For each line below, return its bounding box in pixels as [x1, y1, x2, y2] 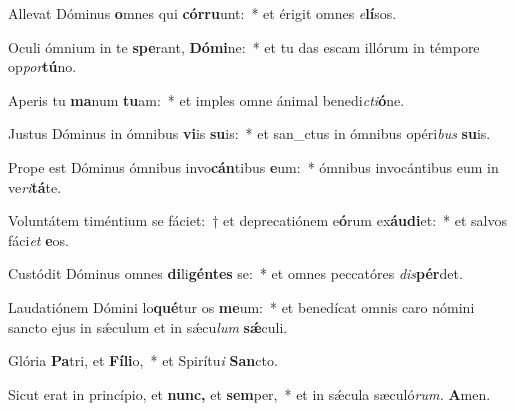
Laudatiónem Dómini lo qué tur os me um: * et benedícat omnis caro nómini [8, 296, 475, 317]
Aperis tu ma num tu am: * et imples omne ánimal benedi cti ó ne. [8, 89, 405, 110]
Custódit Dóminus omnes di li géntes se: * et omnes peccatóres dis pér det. [8, 263, 463, 284]
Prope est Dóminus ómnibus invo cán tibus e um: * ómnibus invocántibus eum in [8, 156, 499, 177]
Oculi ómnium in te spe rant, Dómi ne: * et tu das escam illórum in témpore [8, 36, 480, 57]
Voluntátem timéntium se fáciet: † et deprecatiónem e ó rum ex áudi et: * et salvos [8, 210, 507, 231]
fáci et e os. [8, 229, 69, 250]
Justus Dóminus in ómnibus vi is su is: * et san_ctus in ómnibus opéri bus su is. [8, 123, 491, 144]
